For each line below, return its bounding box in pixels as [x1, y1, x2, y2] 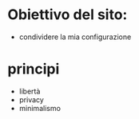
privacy [18, 94, 45, 105]
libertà [18, 86, 41, 96]
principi [7, 60, 60, 78]
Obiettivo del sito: [7, 6, 128, 24]
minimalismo [18, 103, 62, 113]
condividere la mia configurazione [18, 32, 132, 42]
